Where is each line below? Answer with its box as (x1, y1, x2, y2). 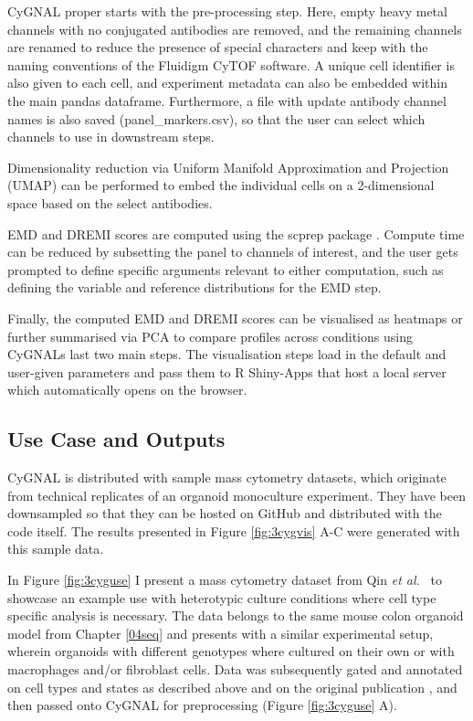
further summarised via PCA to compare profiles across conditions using (7, 326, 413, 345)
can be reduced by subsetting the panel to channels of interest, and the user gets (7, 242, 458, 261)
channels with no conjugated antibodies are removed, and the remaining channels (7, 19, 462, 38)
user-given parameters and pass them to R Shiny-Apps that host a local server (7, 362, 447, 381)
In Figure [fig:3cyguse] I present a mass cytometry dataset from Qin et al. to (7, 570, 442, 589)
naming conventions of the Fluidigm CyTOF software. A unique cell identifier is (7, 55, 455, 74)
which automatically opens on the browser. (7, 380, 247, 399)
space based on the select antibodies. (7, 193, 213, 212)
